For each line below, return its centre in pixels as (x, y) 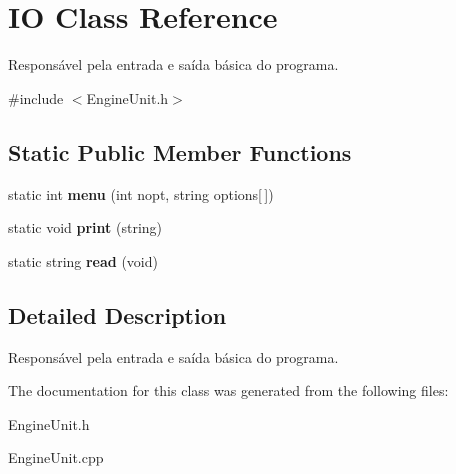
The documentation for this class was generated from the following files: (228, 390)
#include (36, 97)
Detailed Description (117, 314)
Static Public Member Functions (180, 151)
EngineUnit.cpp (56, 457)
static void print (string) (85, 227)
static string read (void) (83, 260)
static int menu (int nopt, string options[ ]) (141, 193)
